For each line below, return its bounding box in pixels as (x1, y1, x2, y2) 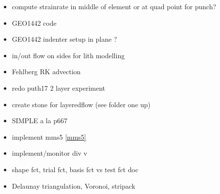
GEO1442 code (12, 17, 57, 28)
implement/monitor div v (12, 148, 88, 158)
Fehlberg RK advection (12, 66, 81, 77)
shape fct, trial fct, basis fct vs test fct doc (12, 164, 139, 174)
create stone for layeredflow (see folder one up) (12, 99, 151, 109)
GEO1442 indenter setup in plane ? (12, 34, 117, 44)
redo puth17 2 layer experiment (12, 82, 106, 93)
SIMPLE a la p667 (12, 115, 67, 126)
